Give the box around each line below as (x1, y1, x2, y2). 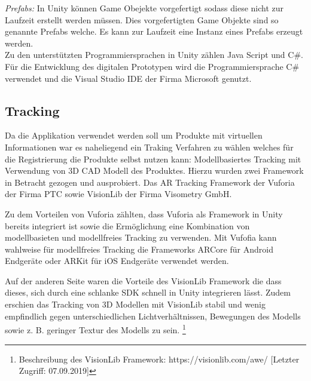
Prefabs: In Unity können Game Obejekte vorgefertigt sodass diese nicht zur (5, 2, 284, 14)
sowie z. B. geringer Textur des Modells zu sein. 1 (5, 322, 186, 336)
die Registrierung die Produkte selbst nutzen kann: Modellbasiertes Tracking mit (5, 152, 301, 165)
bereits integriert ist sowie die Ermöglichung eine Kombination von (5, 219, 250, 232)
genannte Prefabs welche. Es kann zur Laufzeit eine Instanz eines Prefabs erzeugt (5, 25, 303, 38)
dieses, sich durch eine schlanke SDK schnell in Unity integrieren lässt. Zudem (5, 286, 291, 299)
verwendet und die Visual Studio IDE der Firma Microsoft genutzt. (5, 72, 252, 84)
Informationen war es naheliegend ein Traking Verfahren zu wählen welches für (5, 140, 294, 153)
